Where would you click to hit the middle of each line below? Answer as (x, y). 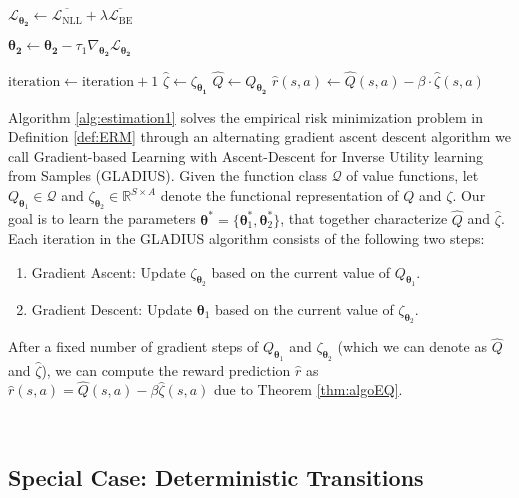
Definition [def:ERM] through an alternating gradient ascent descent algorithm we (259, 136)
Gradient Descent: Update (112, 308)
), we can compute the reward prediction (166, 369)
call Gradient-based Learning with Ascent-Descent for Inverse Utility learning (246, 155)
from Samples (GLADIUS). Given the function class (167, 175)
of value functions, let (412, 175)
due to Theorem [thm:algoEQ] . (308, 389)
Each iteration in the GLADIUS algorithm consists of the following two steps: (246, 238)
